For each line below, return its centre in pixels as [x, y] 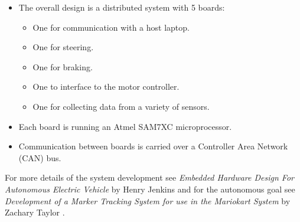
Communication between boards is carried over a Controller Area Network [153, 146]
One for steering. [63, 47]
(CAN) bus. [40, 157]
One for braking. [63, 66]
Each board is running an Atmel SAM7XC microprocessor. [125, 126]
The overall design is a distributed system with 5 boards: [122, 7]
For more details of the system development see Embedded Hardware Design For [149, 177]
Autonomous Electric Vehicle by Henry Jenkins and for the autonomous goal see [150, 189]
